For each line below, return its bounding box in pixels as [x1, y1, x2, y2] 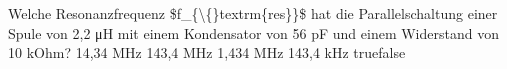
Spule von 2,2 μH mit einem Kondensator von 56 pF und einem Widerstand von [8, 22, 499, 43]
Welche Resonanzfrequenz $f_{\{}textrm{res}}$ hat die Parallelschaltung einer [8, 3, 498, 23]
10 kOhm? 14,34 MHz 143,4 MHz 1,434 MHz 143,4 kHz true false [8, 42, 406, 63]
